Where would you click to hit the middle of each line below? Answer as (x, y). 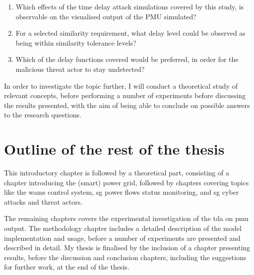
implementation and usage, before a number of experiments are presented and (122, 238)
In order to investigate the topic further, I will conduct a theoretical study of (121, 85)
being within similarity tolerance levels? (76, 42)
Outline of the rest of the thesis (114, 149)
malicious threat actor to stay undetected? (80, 69)
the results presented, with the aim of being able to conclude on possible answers (127, 105)
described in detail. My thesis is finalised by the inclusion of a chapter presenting (127, 247)
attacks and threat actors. (43, 201)
